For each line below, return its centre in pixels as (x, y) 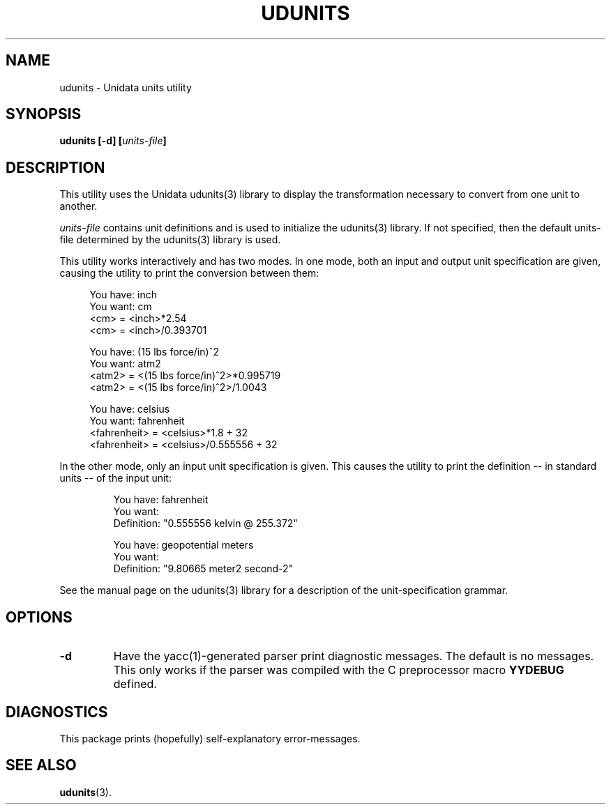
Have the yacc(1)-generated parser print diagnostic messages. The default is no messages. (354, 656)
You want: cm (121, 307)
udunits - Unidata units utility (126, 87)
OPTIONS (39, 617)
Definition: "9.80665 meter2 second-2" (203, 569)
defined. (135, 684)
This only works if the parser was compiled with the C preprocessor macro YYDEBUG (339, 670)
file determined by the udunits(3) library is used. (170, 240)
